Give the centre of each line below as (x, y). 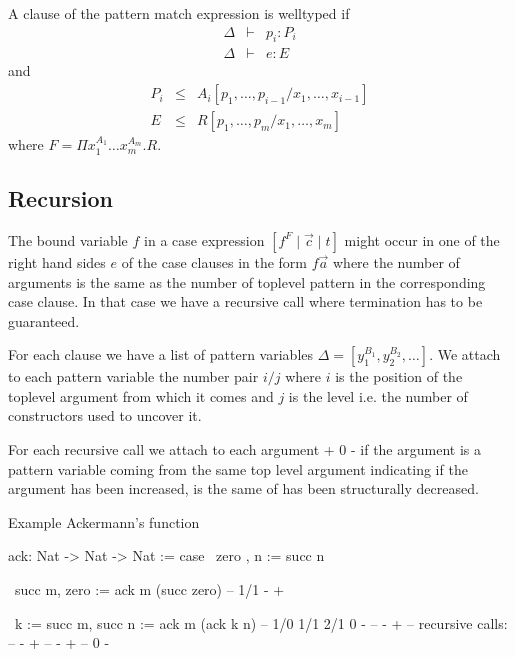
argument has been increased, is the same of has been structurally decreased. (243, 488)
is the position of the (399, 376)
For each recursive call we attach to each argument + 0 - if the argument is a (244, 449)
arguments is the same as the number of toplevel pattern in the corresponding (247, 281)
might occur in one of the (422, 239)
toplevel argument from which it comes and (141, 395)
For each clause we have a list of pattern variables (161, 354)
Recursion (61, 198)
